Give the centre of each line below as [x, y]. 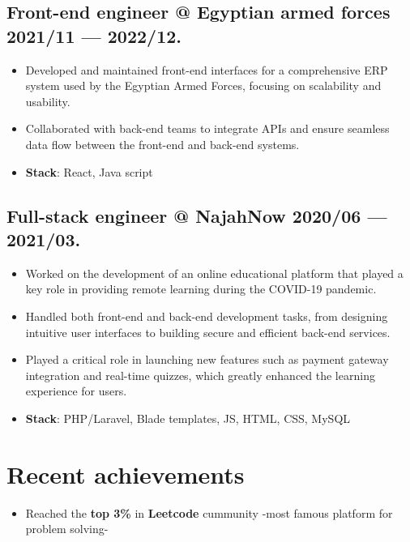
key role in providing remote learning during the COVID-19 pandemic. [201, 289]
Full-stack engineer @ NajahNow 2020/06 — [197, 215]
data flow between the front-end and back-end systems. [162, 144]
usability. [48, 101]
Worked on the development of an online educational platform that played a [214, 273]
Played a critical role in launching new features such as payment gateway [207, 359]
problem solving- [67, 529]
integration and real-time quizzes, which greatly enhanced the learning [200, 375]
